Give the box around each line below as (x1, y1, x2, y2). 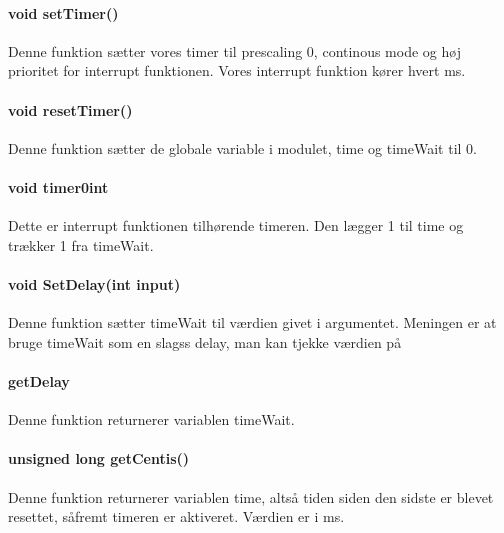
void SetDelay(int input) (8, 273, 181, 294)
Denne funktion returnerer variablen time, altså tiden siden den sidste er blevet (8, 486, 494, 507)
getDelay (8, 370, 70, 391)
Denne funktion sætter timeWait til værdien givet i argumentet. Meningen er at (8, 312, 497, 333)
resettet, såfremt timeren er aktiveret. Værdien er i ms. (8, 506, 345, 527)
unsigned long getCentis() (8, 448, 190, 469)
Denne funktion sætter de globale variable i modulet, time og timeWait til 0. (8, 137, 477, 158)
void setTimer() (8, 2, 119, 23)
